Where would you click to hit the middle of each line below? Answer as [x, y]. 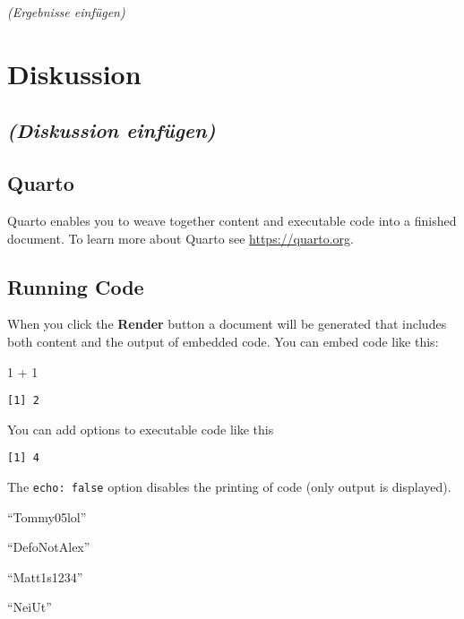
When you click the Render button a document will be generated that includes [227, 324]
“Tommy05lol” [47, 516]
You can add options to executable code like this [141, 429]
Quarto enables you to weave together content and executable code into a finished [232, 220]
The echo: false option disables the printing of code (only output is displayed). [229, 487]
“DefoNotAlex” [49, 547]
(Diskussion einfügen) [112, 130]
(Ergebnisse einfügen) [66, 12]
